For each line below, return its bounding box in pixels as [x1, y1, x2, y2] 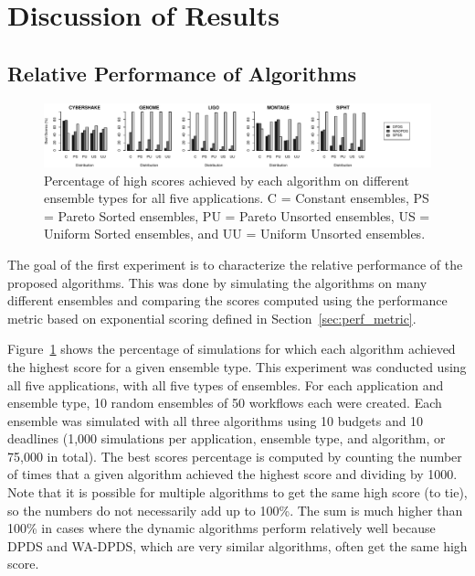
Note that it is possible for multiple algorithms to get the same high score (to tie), [7, 483, 468, 502]
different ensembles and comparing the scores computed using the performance [7, 291, 448, 310]
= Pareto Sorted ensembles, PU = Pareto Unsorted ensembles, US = [44, 206, 430, 225]
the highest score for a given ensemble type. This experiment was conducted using [7, 357, 467, 376]
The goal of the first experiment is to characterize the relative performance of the [7, 254, 463, 273]
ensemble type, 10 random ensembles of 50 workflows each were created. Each [7, 393, 442, 412]
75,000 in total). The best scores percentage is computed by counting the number [7, 446, 462, 465]
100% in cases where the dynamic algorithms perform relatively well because [7, 518, 436, 538]
